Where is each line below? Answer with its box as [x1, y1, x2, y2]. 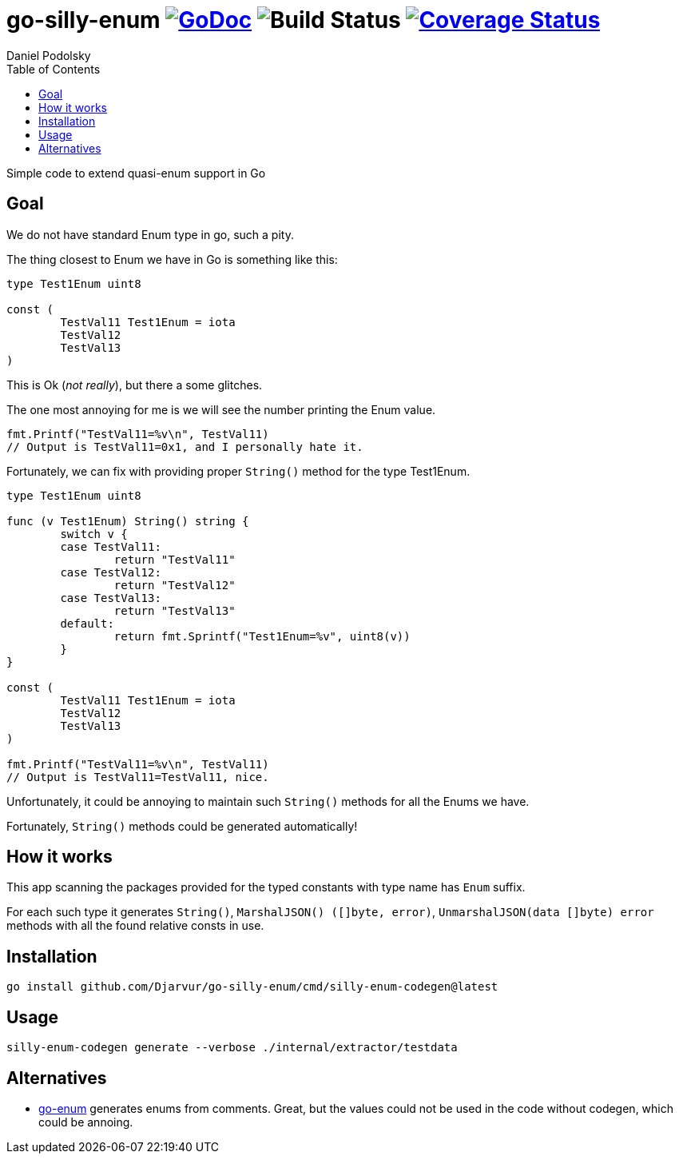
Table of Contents [6, 62, 101, 76]
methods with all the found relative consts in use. [6, 919, 264, 933]
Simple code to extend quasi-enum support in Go [6, 165, 266, 180]
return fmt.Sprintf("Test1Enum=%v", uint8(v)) [113, 629, 411, 643]
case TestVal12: [60, 565, 161, 579]
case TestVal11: [60, 540, 161, 553]
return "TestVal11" [113, 552, 236, 566]
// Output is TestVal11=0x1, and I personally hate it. [6, 440, 363, 453]
